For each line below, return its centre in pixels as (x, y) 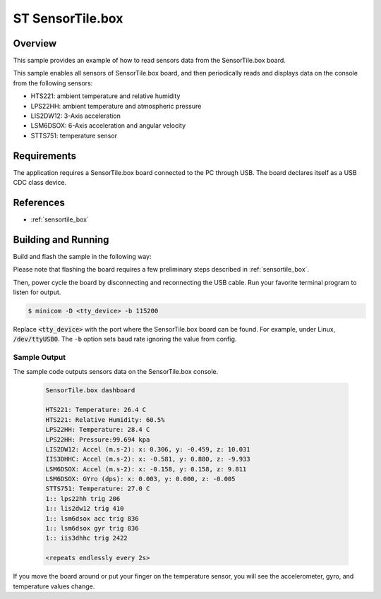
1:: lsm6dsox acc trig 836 (92, 518)
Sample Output (40, 358)
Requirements (45, 156)
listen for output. (37, 292)
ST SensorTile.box (68, 18)
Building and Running (61, 240)
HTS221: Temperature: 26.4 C (96, 410)
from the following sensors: (53, 83)
